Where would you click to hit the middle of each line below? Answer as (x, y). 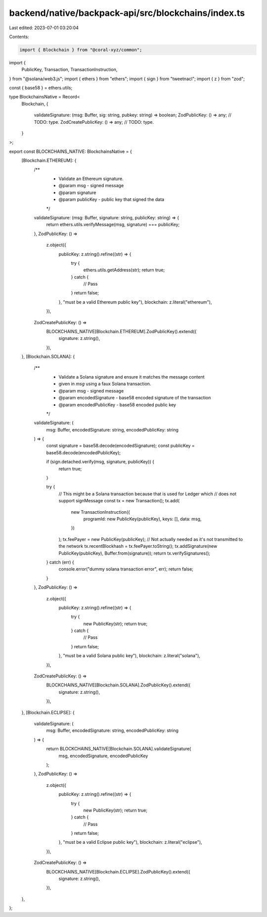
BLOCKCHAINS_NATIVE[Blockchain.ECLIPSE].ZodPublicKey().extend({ (118, 871)
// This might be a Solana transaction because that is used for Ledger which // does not (148, 494)
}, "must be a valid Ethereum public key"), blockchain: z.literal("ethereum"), (135, 302)
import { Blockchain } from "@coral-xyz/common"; (81, 50)
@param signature (77, 193)
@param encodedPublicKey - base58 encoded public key (117, 405)
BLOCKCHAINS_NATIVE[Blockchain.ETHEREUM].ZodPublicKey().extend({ (121, 332)
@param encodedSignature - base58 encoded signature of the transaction (135, 398)
